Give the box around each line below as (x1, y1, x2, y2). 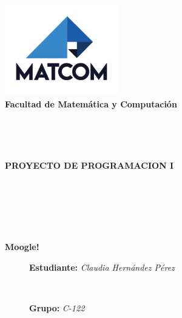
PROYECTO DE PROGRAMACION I (5, 158, 174, 171)
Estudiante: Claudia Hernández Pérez (29, 260, 175, 273)
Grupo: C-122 (29, 301, 85, 314)
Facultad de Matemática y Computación (5, 97, 177, 110)
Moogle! (5, 240, 39, 252)
